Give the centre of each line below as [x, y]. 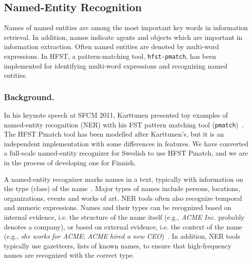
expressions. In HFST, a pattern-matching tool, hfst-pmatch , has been [110, 56]
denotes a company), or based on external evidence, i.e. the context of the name [123, 226]
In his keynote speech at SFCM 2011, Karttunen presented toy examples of [116, 115]
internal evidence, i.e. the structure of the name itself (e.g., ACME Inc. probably [124, 217]
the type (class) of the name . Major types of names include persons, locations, [122, 188]
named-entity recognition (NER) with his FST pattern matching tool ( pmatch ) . [124, 124]
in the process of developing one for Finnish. [70, 163]
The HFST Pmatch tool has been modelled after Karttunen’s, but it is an [114, 134]
